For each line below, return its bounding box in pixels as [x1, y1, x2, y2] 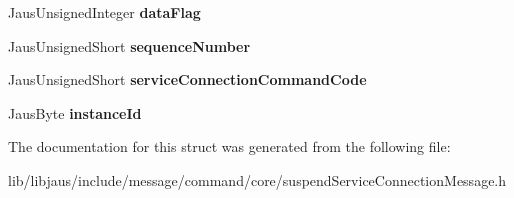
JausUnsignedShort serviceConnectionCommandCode [8, 69, 367, 90]
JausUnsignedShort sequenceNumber [8, 35, 251, 56]
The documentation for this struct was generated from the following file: [8, 136, 451, 157]
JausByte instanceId [8, 102, 142, 123]
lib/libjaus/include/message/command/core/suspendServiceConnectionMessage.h [8, 169, 507, 190]
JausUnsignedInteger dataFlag [8, 2, 201, 22]
